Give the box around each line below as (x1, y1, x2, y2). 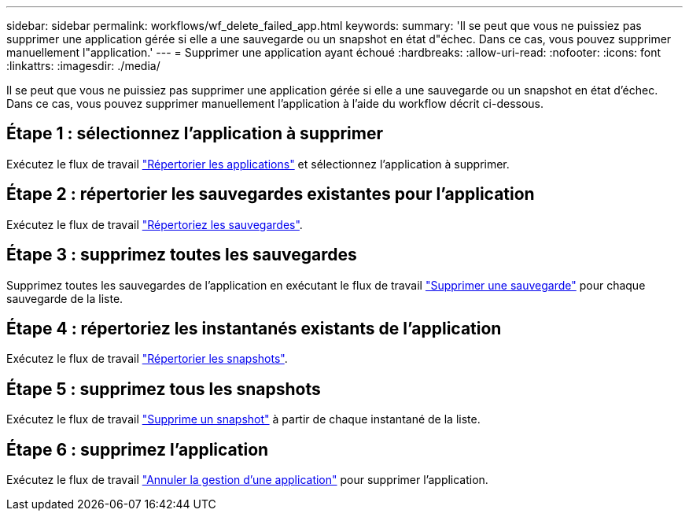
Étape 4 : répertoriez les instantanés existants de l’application (6, 318, 502, 338)
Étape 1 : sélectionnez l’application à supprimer (6, 124, 383, 144)
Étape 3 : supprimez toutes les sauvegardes (6, 245, 357, 265)
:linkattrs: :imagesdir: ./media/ (6, 59, 160, 72)
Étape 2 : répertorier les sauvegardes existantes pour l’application (6, 184, 535, 205)
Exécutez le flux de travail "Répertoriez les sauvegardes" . (6, 217, 303, 231)
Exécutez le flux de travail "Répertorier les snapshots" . (6, 352, 288, 366)
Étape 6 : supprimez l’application (6, 439, 269, 460)
